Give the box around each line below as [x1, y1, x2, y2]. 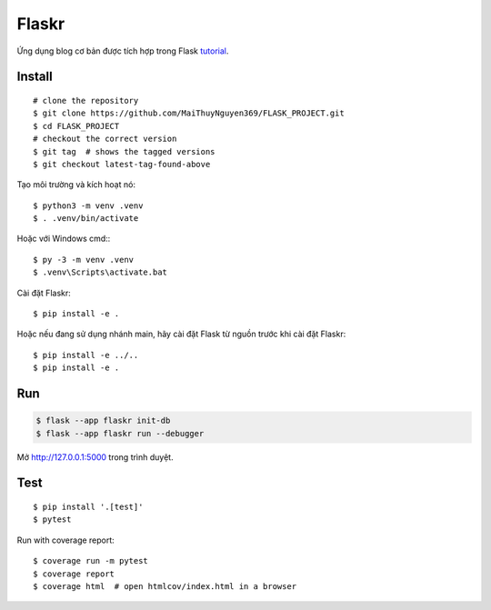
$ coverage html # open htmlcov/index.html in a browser [33, 581, 297, 591]
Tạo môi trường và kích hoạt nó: [16, 179, 136, 190]
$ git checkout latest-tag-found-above [33, 159, 211, 169]
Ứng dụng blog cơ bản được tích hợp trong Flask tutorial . [16, 45, 229, 56]
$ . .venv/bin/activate [33, 214, 139, 224]
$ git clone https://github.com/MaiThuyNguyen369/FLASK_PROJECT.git [33, 108, 345, 118]
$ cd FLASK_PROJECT [33, 121, 120, 131]
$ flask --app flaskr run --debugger [35, 428, 205, 438]
